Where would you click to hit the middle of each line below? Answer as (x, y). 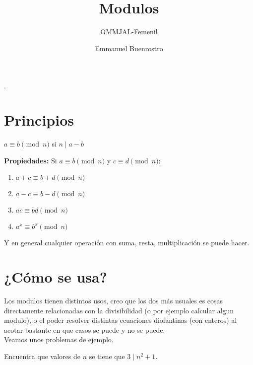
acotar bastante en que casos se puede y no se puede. (85, 329)
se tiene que (107, 356)
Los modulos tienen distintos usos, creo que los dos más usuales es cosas (114, 300)
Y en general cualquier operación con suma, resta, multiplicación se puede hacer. (127, 243)
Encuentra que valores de (42, 356)
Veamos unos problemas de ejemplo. (59, 339)
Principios (39, 120)
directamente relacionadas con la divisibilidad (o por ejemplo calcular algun (119, 310)
